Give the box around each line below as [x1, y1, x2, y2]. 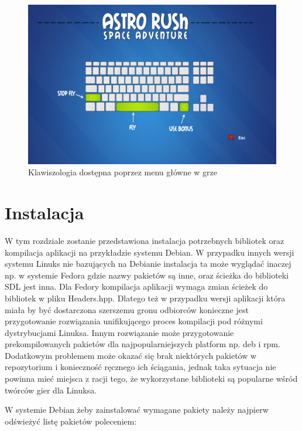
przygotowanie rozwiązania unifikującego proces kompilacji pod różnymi [5, 315, 263, 327]
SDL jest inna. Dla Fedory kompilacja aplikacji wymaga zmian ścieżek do [5, 280, 268, 293]
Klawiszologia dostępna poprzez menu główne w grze [28, 166, 218, 178]
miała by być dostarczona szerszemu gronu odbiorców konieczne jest [5, 303, 249, 315]
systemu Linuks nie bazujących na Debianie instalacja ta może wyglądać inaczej [5, 257, 291, 270]
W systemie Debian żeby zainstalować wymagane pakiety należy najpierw [5, 403, 269, 416]
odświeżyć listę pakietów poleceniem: [5, 415, 137, 427]
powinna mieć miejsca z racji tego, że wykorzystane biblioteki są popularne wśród [5, 372, 298, 385]
